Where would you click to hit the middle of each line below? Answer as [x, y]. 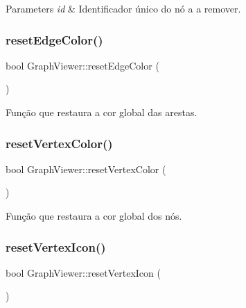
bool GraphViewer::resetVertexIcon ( [83, 272]
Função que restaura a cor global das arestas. [102, 112]
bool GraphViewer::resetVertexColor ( [86, 169]
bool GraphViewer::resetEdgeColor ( [82, 65]
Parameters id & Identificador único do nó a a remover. [123, 8]
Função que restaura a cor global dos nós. [94, 216]
